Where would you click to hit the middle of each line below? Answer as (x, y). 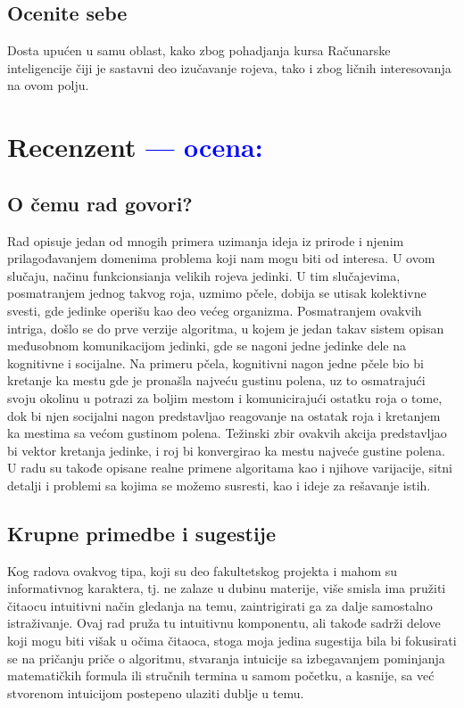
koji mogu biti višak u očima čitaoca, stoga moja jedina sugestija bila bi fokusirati (232, 641)
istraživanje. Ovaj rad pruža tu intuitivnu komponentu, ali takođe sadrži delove (224, 623)
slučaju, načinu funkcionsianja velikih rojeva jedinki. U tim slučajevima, (204, 275)
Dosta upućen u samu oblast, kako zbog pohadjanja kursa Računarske (199, 50)
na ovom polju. (48, 85)
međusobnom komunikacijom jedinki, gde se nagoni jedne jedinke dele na (207, 346)
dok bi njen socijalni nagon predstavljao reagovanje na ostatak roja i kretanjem (224, 415)
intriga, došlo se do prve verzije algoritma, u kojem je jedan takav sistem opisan (226, 328)
